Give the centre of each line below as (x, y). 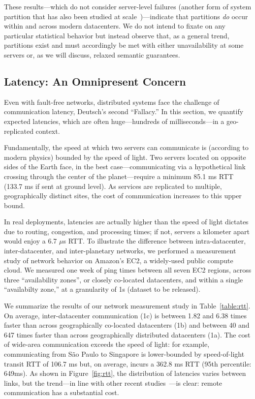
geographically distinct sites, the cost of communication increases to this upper (123, 196)
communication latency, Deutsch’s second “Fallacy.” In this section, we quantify (124, 111)
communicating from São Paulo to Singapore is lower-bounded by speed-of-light (124, 354)
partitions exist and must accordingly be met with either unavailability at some (124, 45)
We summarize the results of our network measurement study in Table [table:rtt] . (127, 306)
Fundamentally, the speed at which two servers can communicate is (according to (126, 147)
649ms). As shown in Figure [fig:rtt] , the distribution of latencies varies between (125, 373)
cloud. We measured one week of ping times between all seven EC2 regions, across (128, 270)
